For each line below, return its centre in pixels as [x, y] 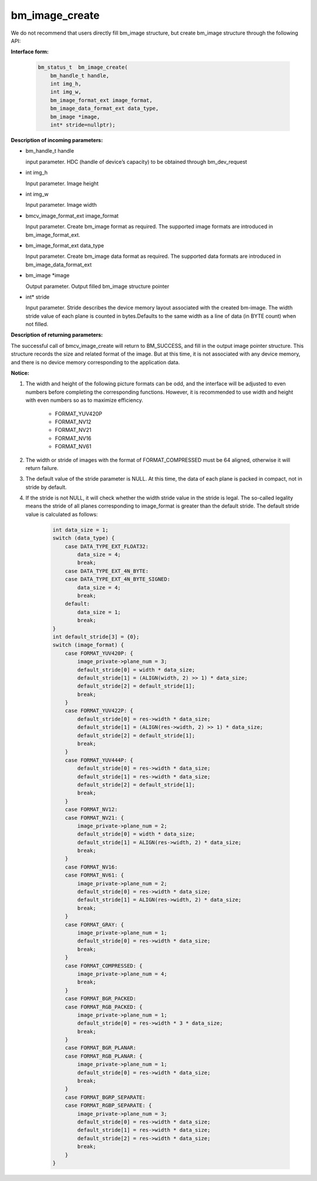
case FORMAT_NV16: [91, 867]
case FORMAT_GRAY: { [95, 925]
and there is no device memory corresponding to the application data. [95, 362]
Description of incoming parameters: [57, 140]
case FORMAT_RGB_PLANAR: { [104, 1056]
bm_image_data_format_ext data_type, [104, 108]
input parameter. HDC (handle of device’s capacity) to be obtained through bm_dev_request [136, 162]
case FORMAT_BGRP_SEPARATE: [105, 1097]
